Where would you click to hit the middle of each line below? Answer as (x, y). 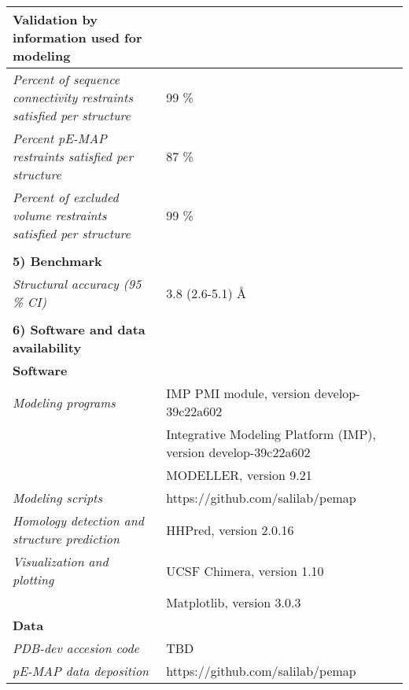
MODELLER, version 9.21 (239, 475)
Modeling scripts (57, 498)
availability (47, 347)
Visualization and (61, 561)
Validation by (55, 19)
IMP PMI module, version (238, 393)
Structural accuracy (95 (77, 284)
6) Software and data (79, 329)
